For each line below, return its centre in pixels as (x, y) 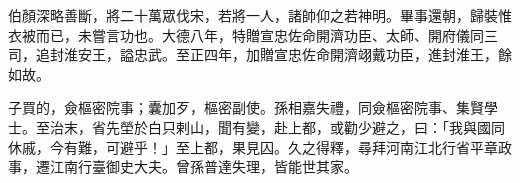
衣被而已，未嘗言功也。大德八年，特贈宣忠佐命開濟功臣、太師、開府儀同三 (253, 34)
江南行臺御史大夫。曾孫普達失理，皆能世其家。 (203, 166)
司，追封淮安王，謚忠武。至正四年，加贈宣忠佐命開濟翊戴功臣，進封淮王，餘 (260, 54)
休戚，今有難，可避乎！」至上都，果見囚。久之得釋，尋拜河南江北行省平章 (253, 146)
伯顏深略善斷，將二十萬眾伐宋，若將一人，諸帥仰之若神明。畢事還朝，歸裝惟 (260, 15)
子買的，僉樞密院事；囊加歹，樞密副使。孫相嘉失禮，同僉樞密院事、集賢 (246, 107)
